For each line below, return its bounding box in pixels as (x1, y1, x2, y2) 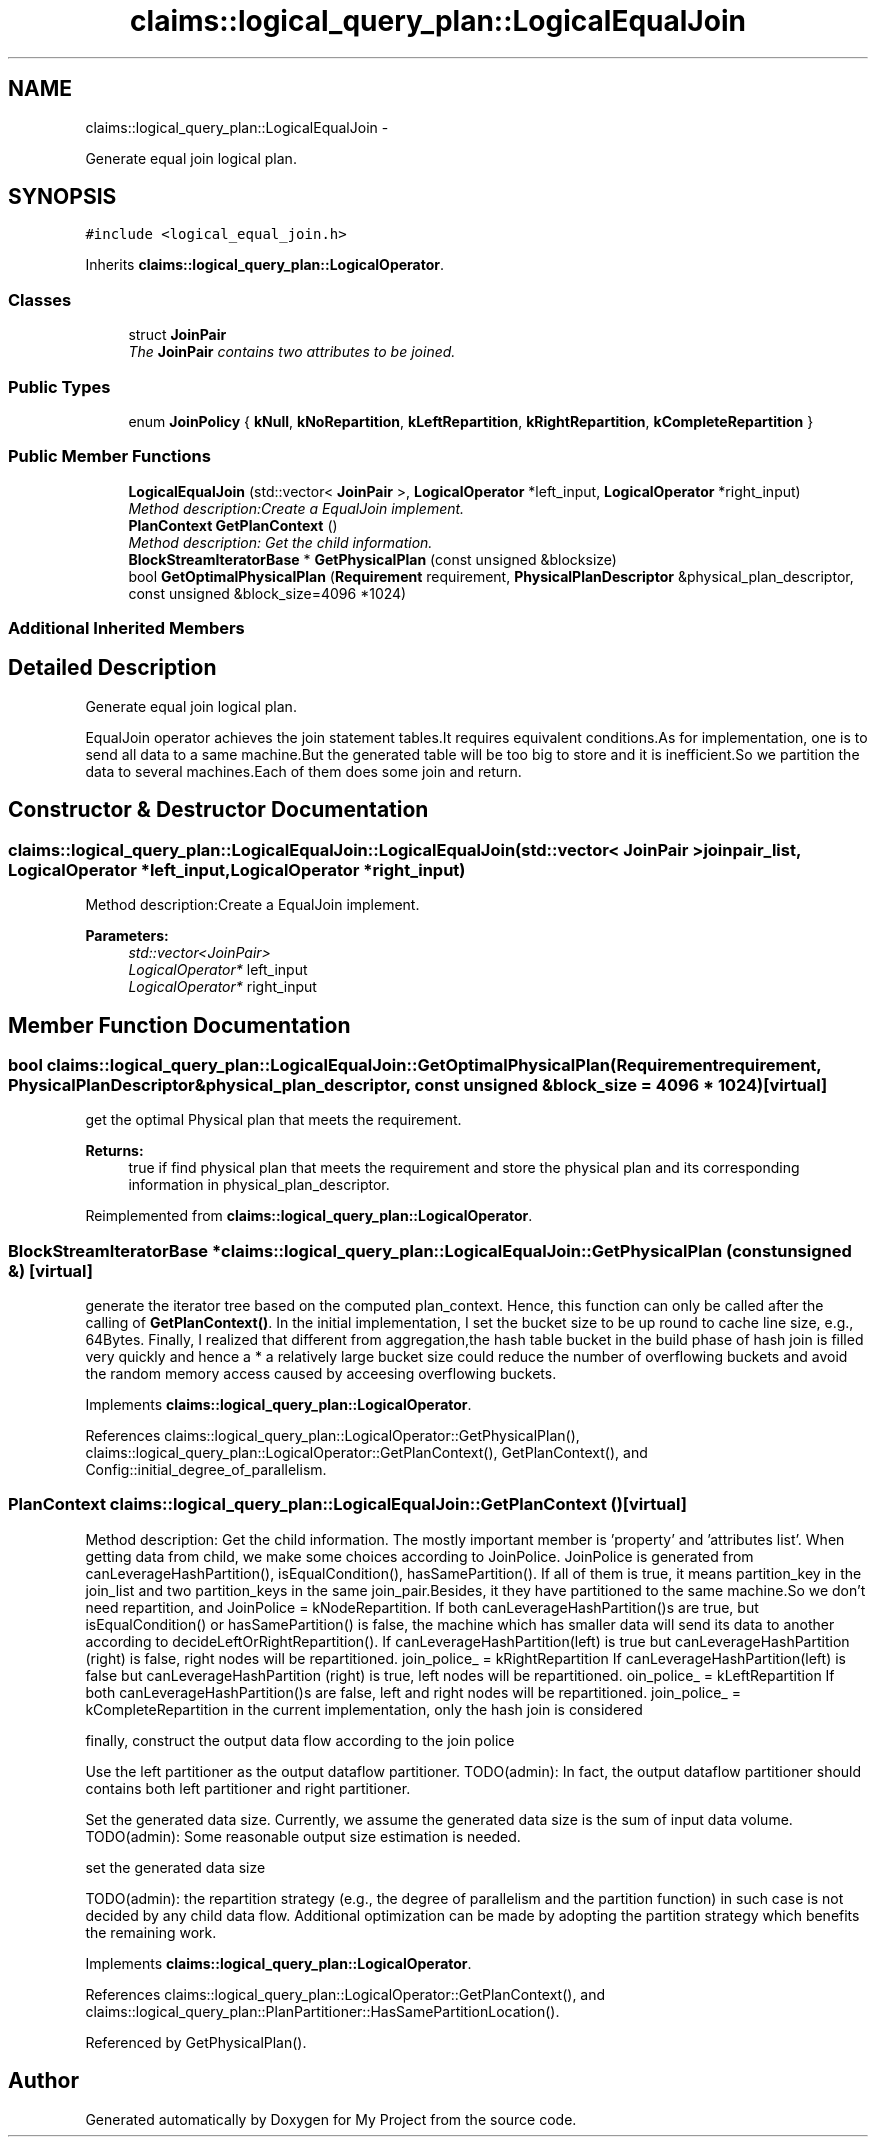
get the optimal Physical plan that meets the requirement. (85, 1111, 462, 1129)
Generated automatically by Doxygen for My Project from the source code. (85, 2110, 577, 2128)
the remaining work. (85, 1923, 217, 1941)
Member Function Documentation (8, 1012, 351, 1038)
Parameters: (85, 927, 169, 945)
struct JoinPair (128, 326, 227, 344)
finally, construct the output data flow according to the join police (85, 1731, 515, 1749)
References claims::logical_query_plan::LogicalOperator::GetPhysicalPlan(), (85, 1427, 580, 1445)
